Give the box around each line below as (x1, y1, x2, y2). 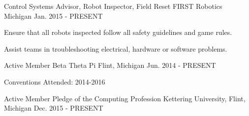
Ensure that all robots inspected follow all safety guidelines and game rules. (4, 27, 232, 37)
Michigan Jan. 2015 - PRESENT (4, 10, 103, 21)
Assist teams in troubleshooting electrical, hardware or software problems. (4, 43, 227, 54)
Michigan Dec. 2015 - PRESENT (4, 103, 103, 113)
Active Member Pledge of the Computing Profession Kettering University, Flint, (4, 93, 246, 103)
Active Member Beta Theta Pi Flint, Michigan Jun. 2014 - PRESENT (4, 60, 216, 70)
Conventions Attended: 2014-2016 (4, 76, 105, 87)
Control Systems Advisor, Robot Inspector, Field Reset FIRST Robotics (4, 1, 222, 11)
